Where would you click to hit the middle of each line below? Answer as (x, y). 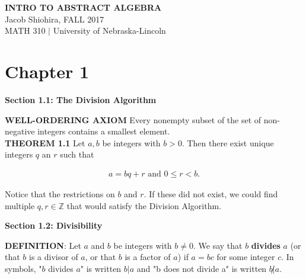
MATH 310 (25, 31)
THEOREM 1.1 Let (45, 142)
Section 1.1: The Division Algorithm (81, 99)
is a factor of (148, 257)
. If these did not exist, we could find (211, 193)
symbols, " (23, 268)
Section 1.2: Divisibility (54, 225)
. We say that (218, 245)
